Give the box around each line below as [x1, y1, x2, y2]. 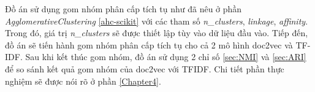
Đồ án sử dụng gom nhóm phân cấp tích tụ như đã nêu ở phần [5, 2, 242, 15]
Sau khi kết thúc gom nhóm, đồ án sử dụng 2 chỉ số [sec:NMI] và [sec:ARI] [25, 50, 306, 63]
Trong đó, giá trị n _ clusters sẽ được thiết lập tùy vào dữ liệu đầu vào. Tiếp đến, [5, 26, 308, 39]
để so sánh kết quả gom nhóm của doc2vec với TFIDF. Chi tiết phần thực [5, 62, 284, 75]
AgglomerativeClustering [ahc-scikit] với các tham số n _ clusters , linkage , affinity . [5, 14, 308, 27]
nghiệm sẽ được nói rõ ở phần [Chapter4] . [5, 74, 161, 87]
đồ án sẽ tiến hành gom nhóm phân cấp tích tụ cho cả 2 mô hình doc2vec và [5, 38, 293, 51]
